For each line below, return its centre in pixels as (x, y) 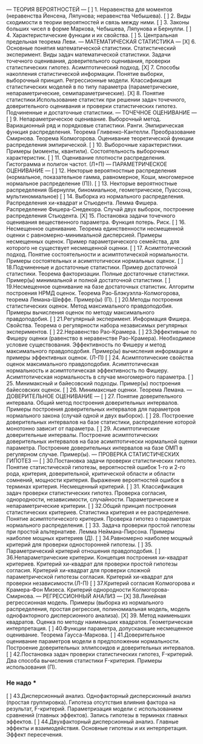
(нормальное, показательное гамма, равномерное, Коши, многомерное (100, 177)
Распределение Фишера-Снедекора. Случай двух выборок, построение (100, 209)
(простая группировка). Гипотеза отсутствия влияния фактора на (91, 702)
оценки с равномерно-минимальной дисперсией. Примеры (84, 235)
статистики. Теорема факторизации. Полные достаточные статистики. (98, 274)
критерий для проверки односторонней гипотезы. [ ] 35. (79, 544)
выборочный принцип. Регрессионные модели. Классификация (89, 80)
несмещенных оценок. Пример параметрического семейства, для (93, 242)
